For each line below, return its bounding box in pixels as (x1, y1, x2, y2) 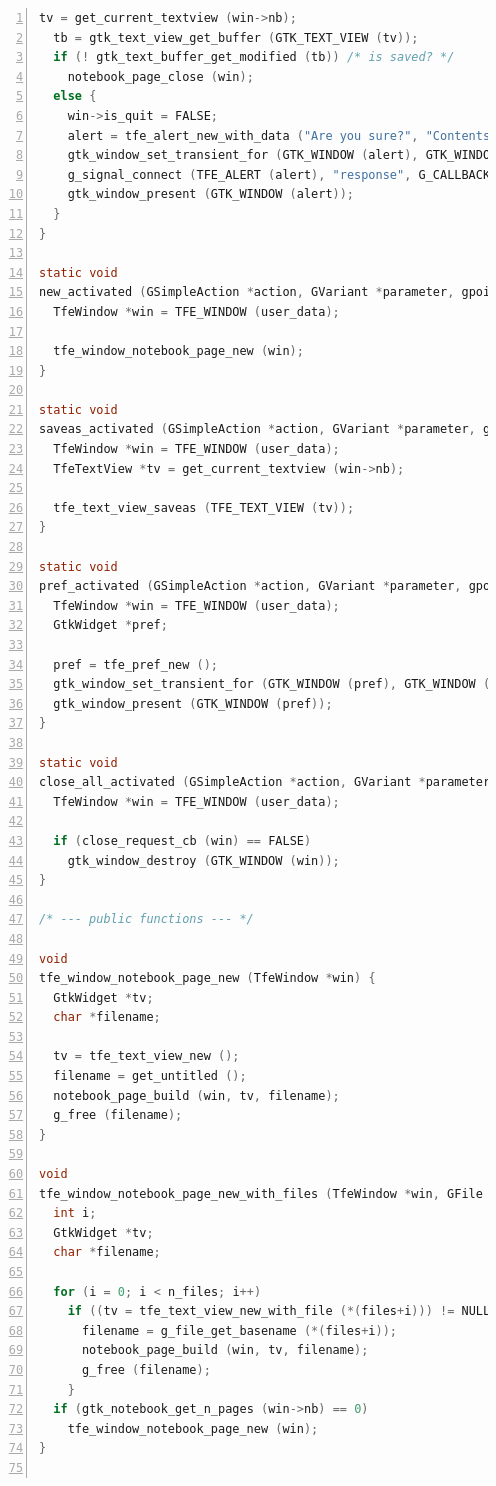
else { (53, 89, 97, 104)
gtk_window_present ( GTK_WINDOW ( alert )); (67, 187, 355, 202)
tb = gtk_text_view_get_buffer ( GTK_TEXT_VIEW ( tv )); (53, 30, 419, 45)
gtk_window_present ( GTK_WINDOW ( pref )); (53, 696, 333, 711)
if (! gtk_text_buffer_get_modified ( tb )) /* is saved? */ (53, 50, 455, 65)
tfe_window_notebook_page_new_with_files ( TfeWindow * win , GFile (39, 1186, 483, 1201)
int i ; (53, 1206, 97, 1221)
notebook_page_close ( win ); (67, 69, 254, 84)
